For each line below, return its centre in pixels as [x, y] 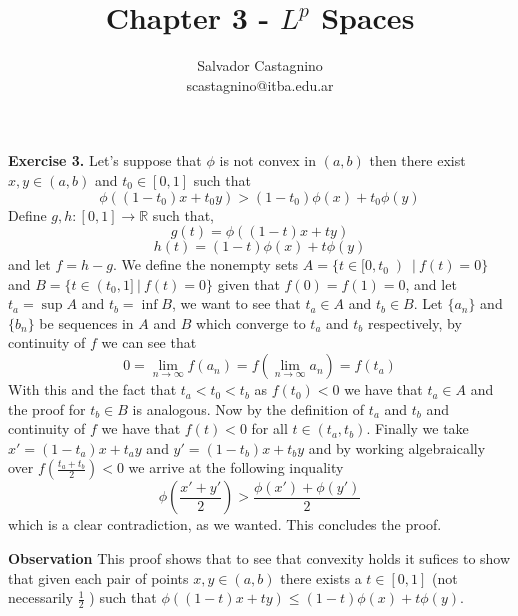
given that [248, 283]
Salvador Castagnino [260, 65]
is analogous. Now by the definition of [248, 408]
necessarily [41, 597]
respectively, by [414, 322]
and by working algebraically [397, 447]
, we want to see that [236, 303]
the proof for [47, 408]
